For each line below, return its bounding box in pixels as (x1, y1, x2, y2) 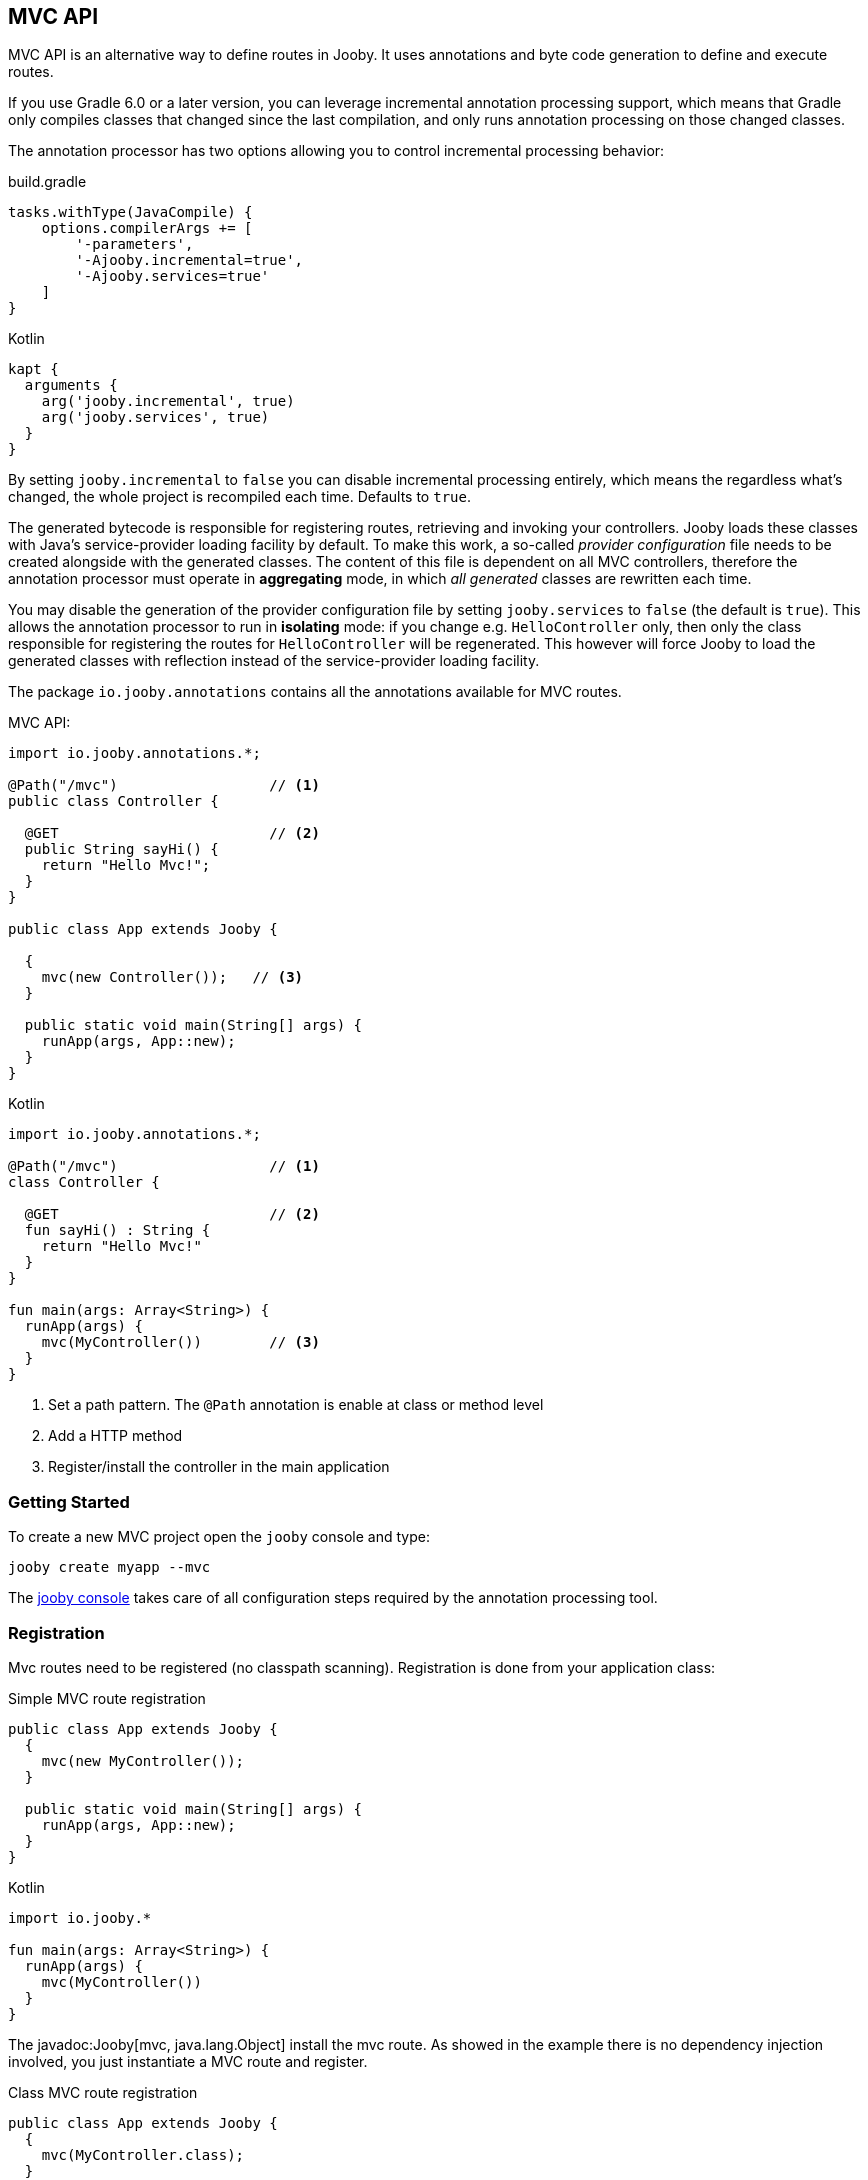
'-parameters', (75, 236, 194, 253)
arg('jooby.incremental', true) (41, 393, 295, 410)
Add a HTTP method (48, 1427, 183, 1445)
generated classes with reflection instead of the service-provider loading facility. (8, 652, 540, 670)
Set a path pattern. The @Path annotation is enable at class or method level (48, 1396, 544, 1414)
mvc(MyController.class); (41, 2146, 245, 2163)
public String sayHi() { (24, 841, 219, 858)
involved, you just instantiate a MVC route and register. (8, 2052, 368, 2070)
